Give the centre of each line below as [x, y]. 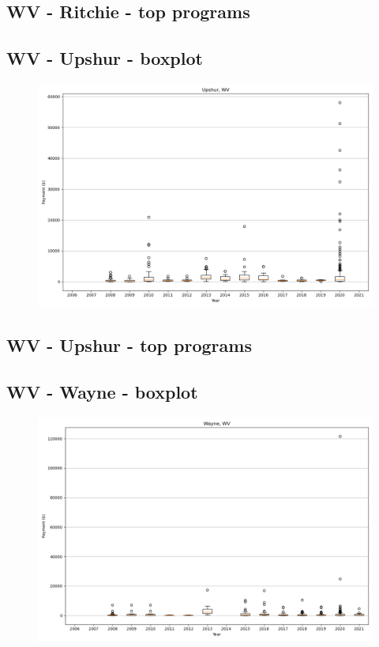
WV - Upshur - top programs [129, 345]
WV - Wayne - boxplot [102, 392]
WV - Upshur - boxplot [105, 58]
